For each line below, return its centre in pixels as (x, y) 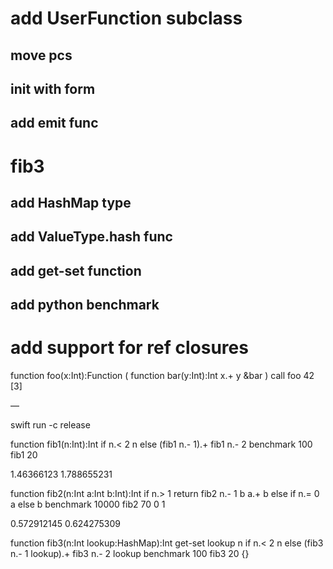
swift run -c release (50, 425)
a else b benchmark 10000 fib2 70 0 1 (88, 504)
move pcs (41, 55)
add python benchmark (85, 305)
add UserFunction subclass (126, 18)
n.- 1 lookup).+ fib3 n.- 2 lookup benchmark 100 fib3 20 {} (130, 554)
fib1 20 (24, 455)
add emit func (54, 123)
